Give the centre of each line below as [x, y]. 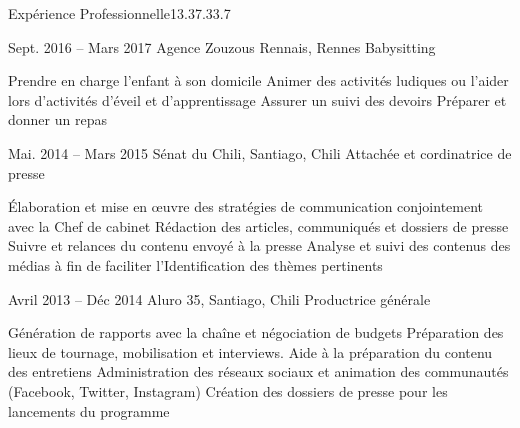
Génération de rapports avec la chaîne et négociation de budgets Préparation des [256, 332]
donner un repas [57, 119]
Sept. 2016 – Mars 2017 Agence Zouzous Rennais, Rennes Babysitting [222, 46]
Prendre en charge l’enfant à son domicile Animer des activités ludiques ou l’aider [258, 80]
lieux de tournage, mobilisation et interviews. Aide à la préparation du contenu [250, 351]
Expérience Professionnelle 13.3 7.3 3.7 [119, 13]
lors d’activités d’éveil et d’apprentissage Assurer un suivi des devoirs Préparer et [257, 99]
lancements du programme [89, 410]
